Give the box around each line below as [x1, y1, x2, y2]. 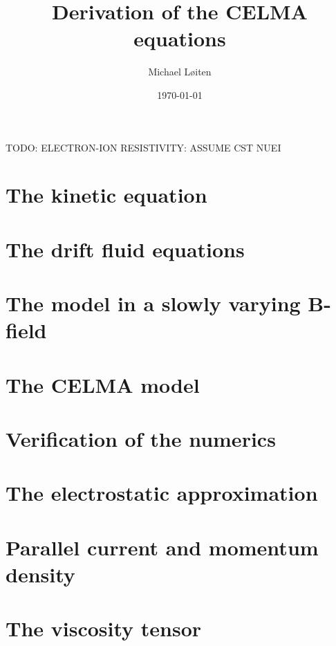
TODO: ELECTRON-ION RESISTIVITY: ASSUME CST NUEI [6, 140, 281, 154]
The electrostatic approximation [6, 479, 318, 507]
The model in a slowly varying [6, 289, 301, 317]
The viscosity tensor [6, 614, 202, 643]
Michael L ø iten [148, 64, 212, 79]
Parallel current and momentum [6, 533, 319, 561]
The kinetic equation [6, 181, 207, 209]
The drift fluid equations [6, 234, 245, 263]
